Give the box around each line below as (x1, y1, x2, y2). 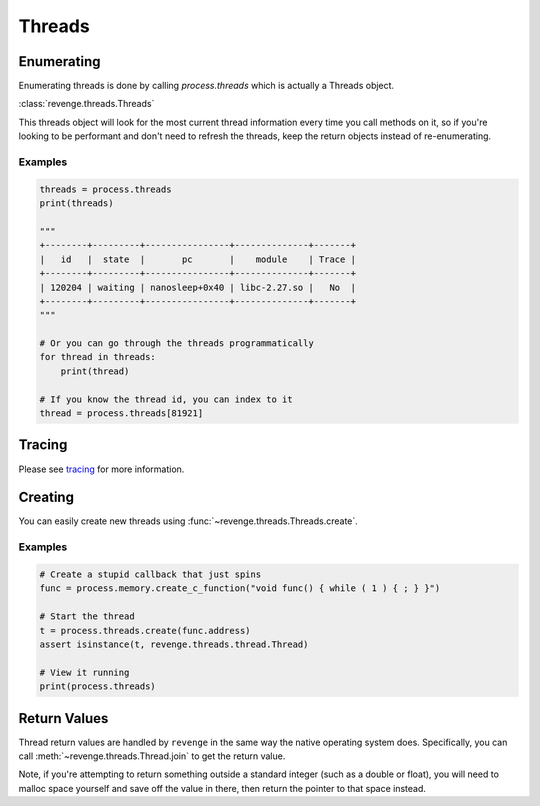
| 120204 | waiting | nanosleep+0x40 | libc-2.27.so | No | (39, 281, 357, 293)
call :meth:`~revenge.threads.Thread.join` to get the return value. (18, 750, 286, 762)
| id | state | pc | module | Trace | (39, 253, 357, 265)
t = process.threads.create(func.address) (39, 625, 251, 636)
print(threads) (39, 198, 114, 209)
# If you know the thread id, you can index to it (39, 393, 294, 405)
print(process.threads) (39, 681, 157, 692)
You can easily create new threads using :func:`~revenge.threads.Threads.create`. (18, 515, 359, 527)
